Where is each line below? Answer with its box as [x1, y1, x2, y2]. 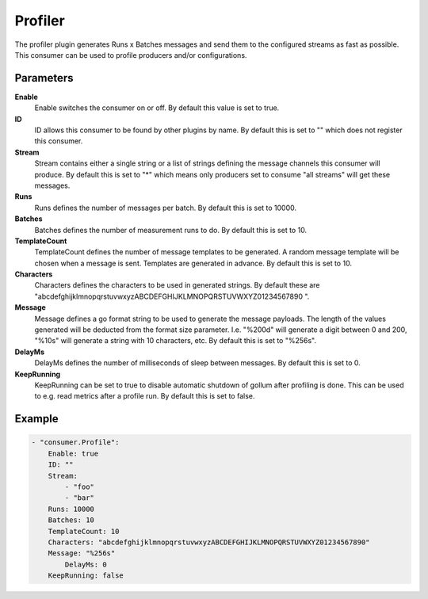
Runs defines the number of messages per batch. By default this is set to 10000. [34, 203, 297, 212]
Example [14, 412, 59, 425]
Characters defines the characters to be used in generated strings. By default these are [34, 280, 320, 290]
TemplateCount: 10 [48, 527, 120, 536]
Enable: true [48, 448, 99, 458]
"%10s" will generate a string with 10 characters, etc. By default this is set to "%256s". [34, 336, 317, 345]
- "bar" [64, 494, 95, 502]
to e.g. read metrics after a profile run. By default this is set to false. [34, 391, 255, 401]
